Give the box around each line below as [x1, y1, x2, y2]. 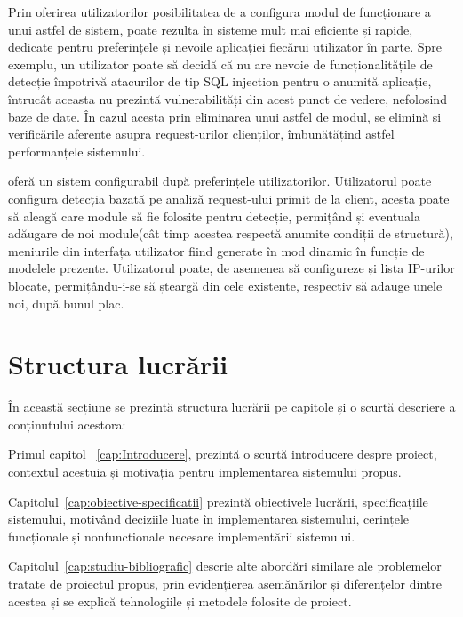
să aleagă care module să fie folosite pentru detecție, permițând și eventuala [8, 206, 420, 225]
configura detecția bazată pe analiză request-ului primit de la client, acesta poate [8, 188, 450, 207]
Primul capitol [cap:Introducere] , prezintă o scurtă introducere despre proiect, [8, 445, 437, 463]
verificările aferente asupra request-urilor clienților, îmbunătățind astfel [8, 124, 395, 143]
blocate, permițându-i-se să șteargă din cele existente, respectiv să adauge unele [8, 276, 443, 294]
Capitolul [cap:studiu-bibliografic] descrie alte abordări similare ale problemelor [8, 557, 442, 575]
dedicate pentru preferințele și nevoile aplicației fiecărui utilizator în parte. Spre [8, 37, 443, 56]
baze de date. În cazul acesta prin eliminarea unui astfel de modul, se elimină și [8, 107, 442, 125]
